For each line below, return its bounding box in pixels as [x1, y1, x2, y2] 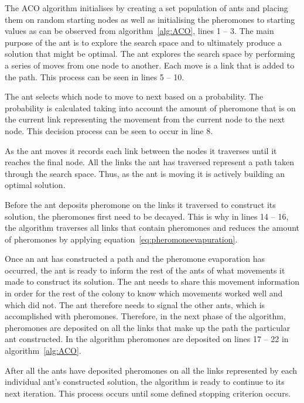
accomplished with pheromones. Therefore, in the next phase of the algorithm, [5, 310, 286, 322]
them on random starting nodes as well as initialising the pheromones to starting [5, 13, 295, 25]
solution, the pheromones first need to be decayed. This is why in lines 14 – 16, [5, 210, 289, 222]
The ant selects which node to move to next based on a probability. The [5, 90, 264, 103]
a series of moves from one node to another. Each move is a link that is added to [5, 59, 295, 71]
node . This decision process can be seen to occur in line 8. [5, 124, 213, 136]
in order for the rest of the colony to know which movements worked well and [5, 287, 283, 299]
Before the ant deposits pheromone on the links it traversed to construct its [5, 198, 276, 210]
